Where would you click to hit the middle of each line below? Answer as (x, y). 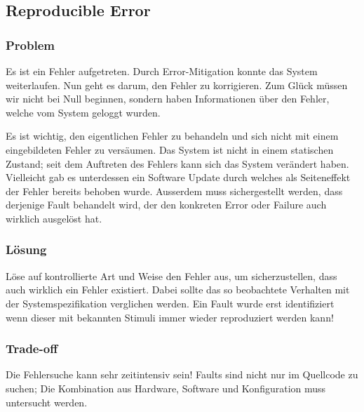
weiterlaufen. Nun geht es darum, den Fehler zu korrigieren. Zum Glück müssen (177, 85)
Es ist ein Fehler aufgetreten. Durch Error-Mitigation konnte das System (162, 71)
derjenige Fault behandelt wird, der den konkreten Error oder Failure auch (166, 205)
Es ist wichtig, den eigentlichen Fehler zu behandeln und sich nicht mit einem (172, 136)
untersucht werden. (47, 402)
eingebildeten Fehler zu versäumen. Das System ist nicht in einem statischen (170, 149)
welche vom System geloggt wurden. (83, 112)
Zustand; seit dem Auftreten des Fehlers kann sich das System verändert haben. (177, 163)
